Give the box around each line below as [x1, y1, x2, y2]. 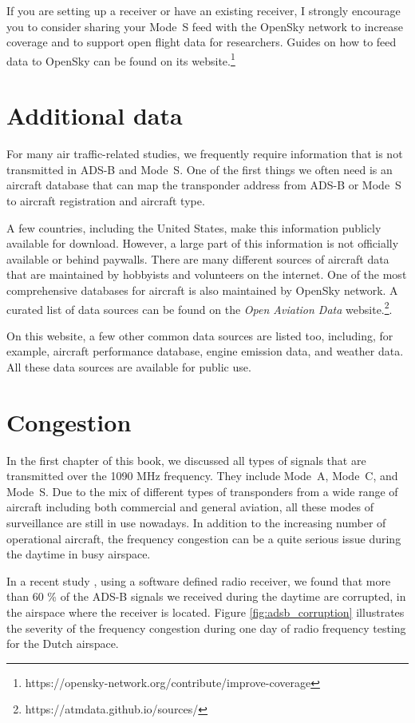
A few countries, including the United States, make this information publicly [6, 219, 381, 236]
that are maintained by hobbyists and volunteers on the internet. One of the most [6, 266, 407, 283]
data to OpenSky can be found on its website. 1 [6, 50, 235, 69]
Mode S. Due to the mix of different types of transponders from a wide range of [6, 483, 398, 499]
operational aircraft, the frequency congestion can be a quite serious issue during [6, 530, 401, 546]
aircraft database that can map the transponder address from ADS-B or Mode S [6, 177, 401, 193]
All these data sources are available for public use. [6, 358, 251, 375]
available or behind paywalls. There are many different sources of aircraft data [6, 250, 389, 267]
